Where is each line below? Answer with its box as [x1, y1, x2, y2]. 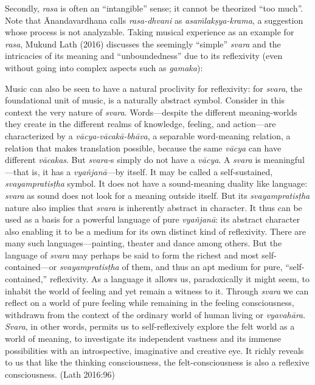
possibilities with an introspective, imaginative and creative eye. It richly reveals [5, 344, 304, 356]
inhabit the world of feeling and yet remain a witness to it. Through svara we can [5, 284, 309, 297]
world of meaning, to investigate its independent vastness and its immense [5, 332, 281, 345]
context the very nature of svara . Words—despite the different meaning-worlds [5, 105, 297, 118]
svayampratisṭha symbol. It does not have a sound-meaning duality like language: [5, 177, 308, 190]
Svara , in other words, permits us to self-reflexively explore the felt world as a [5, 320, 295, 333]
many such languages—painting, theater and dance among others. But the [5, 237, 282, 249]
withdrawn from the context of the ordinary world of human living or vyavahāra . [5, 308, 306, 321]
